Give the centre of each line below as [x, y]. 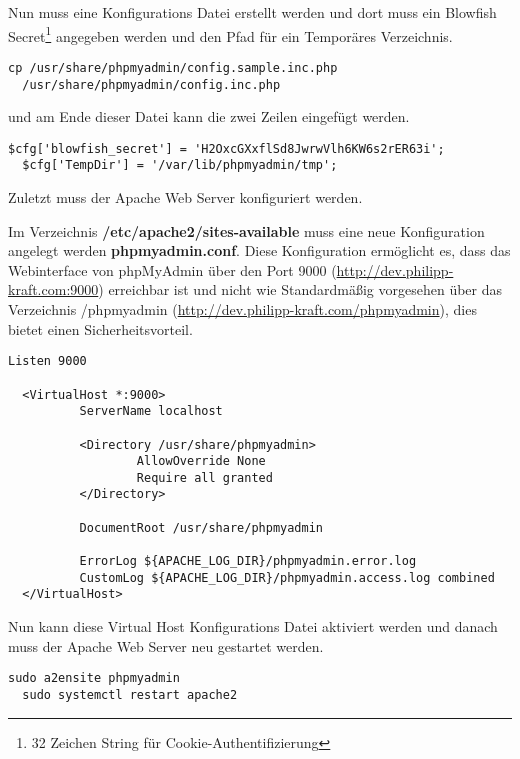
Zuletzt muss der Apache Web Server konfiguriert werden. [185, 197]
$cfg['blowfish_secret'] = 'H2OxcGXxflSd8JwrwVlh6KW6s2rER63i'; [226, 148]
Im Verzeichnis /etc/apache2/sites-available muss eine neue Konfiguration [246, 230]
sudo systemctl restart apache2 [130, 694]
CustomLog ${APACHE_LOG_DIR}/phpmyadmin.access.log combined [287, 577]
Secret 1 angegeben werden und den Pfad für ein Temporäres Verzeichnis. [230, 34]
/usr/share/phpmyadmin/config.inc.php [151, 84]
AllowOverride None [201, 461]
